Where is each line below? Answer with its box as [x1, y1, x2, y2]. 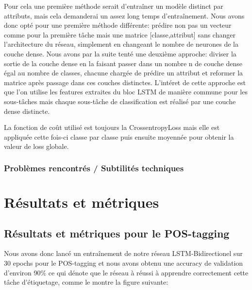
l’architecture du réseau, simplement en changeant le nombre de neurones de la [4, 39, 238, 49]
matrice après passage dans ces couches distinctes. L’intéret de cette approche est [4, 77, 246, 87]
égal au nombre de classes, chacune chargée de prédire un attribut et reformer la [4, 68, 243, 78]
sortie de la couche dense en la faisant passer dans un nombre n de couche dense [4, 58, 242, 68]
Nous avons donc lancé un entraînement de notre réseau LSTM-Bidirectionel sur [4, 248, 243, 258]
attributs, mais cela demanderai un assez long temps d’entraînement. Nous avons [4, 10, 245, 20]
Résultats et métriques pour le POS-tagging [4, 225, 230, 240]
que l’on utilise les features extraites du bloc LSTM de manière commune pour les [4, 87, 248, 97]
